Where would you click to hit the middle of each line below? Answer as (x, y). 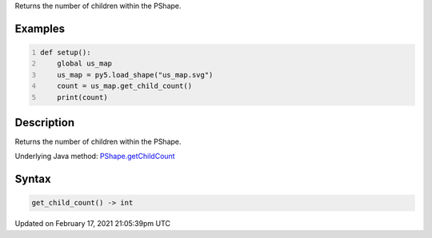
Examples (40, 28)
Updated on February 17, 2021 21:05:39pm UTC (93, 224)
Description (45, 123)
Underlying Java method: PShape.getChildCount (95, 157)
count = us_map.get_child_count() (124, 86)
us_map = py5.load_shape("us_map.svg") (135, 75)
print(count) (82, 97)
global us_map (84, 63)
